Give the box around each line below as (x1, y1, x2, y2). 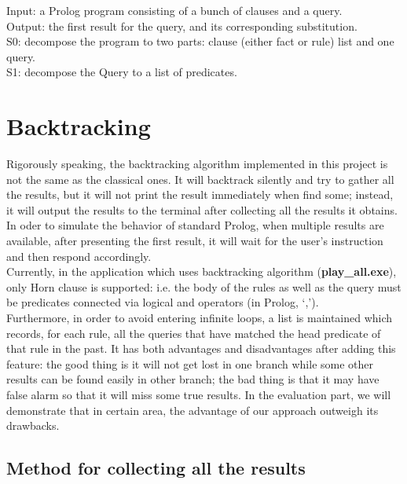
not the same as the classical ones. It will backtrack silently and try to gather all (6, 170, 394, 187)
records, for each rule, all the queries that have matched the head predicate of (6, 324, 381, 341)
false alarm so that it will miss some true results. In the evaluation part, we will (6, 387, 391, 402)
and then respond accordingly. (6, 247, 152, 264)
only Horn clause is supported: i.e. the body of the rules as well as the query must (6, 278, 401, 295)
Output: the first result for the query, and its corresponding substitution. (6, 17, 357, 34)
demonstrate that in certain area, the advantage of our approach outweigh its (6, 401, 379, 418)
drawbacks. (6, 417, 60, 434)
